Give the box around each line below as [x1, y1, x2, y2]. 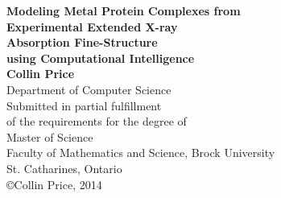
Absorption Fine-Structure [6, 34, 158, 51]
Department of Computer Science [6, 80, 171, 97]
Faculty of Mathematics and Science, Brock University [6, 144, 275, 161]
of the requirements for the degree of [6, 113, 187, 130]
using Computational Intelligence [6, 49, 195, 66]
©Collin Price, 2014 [6, 175, 102, 192]
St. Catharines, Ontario [6, 159, 122, 176]
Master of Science [6, 128, 93, 145]
